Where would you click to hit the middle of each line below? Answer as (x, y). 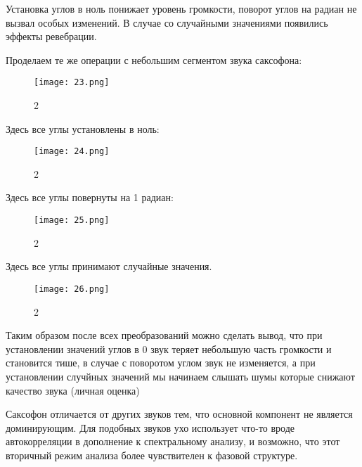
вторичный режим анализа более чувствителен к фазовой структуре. (152, 455)
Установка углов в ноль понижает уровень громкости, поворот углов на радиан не (181, 8)
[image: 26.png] (72, 289)
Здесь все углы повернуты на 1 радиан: (90, 197)
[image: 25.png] (72, 220)
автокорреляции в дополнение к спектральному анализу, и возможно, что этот (173, 441)
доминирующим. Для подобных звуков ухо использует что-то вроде (150, 427)
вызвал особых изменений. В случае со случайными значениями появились (167, 22)
